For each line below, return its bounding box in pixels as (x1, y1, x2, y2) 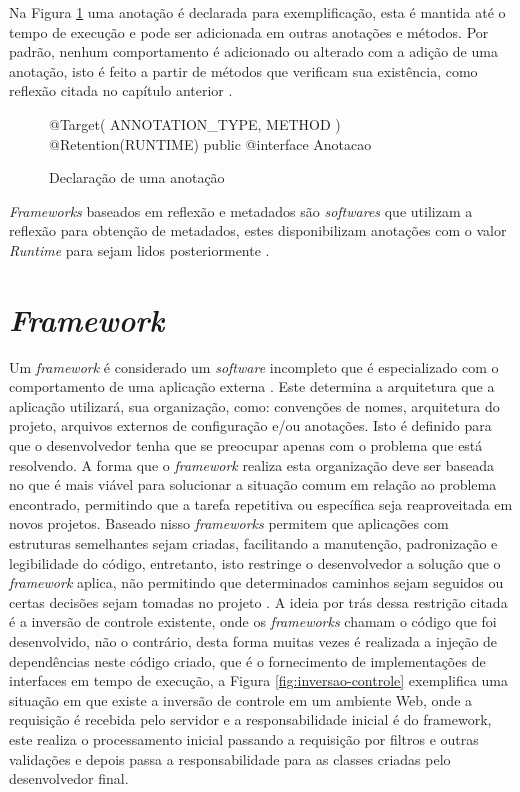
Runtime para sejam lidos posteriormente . (9, 239, 270, 260)
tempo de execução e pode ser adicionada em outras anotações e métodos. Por (9, 21, 489, 42)
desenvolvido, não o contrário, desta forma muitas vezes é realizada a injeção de (9, 630, 498, 651)
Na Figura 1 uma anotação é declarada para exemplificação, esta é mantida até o (9, 2, 506, 22)
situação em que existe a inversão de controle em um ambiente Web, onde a (9, 689, 473, 710)
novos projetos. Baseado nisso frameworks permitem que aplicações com (9, 513, 449, 534)
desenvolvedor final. (9, 768, 129, 789)
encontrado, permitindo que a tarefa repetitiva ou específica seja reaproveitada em (9, 493, 513, 514)
